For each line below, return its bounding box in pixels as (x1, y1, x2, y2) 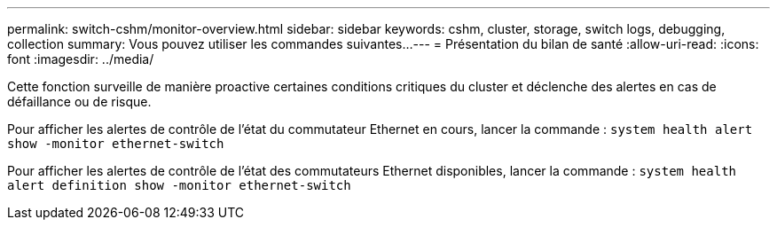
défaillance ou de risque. (7, 94, 152, 109)
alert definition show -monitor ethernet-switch (7, 178, 351, 192)
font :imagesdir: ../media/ (7, 51, 154, 67)
